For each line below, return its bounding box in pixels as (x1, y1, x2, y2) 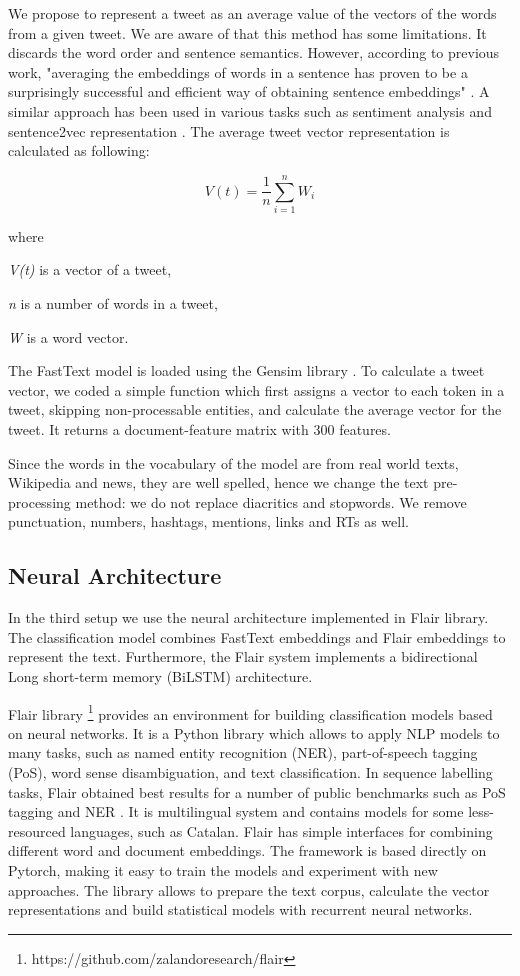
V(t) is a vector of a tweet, (8, 259, 172, 280)
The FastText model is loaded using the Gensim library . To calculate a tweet (8, 360, 485, 381)
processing (8, 491, 71, 512)
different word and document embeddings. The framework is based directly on (8, 840, 487, 861)
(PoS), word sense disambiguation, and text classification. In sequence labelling (8, 762, 493, 783)
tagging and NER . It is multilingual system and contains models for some (8, 801, 464, 822)
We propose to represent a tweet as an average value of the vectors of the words (8, 3, 497, 23)
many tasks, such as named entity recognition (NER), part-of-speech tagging (8, 742, 478, 763)
